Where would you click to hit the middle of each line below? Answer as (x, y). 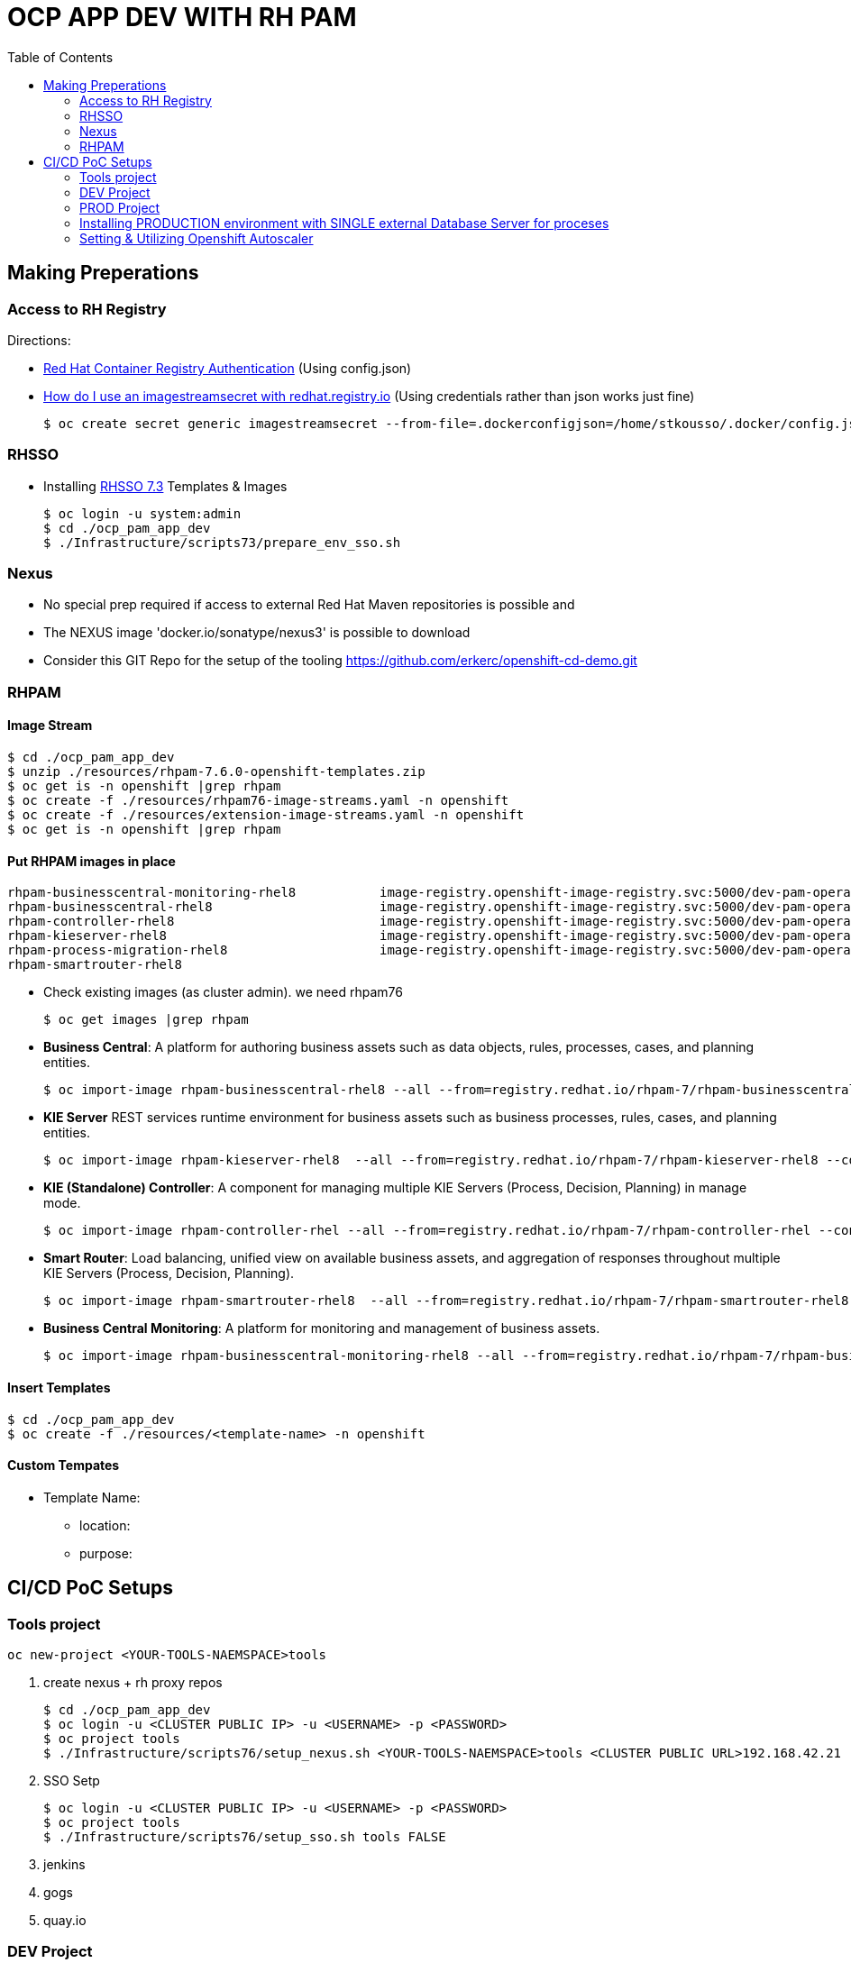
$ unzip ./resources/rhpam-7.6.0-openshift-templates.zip (216, 772)
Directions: (39, 340)
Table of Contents (60, 57)
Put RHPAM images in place (92, 861)
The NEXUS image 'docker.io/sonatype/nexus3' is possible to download (257, 633)
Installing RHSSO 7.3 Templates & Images (165, 486)
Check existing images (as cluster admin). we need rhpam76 (223, 992)
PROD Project (120, 207)
